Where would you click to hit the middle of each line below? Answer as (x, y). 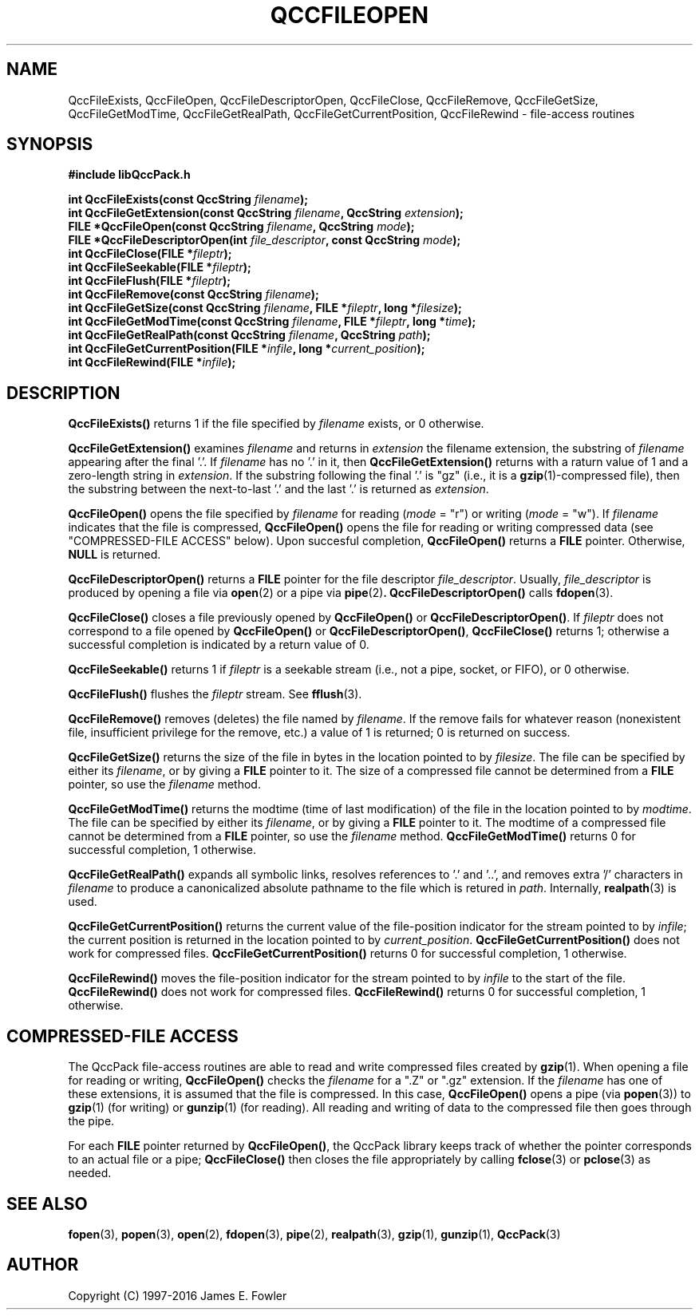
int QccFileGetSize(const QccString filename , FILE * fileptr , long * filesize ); (265, 308)
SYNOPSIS (50, 144)
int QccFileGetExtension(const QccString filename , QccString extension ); (266, 213)
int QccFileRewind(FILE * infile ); (152, 362)
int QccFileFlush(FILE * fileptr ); (149, 281)
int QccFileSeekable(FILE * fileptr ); (160, 267)
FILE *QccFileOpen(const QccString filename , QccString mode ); (241, 227)
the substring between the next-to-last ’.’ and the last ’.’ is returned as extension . (278, 489)
